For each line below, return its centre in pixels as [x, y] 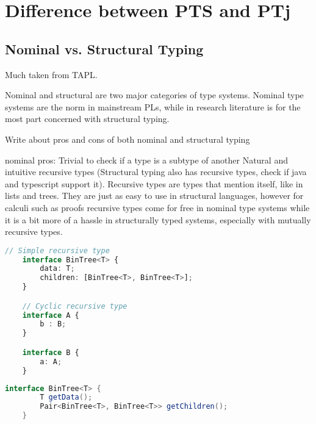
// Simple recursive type [57, 250]
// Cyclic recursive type [75, 306]
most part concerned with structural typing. [87, 119]
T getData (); [66, 397]
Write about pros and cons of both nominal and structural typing [127, 139]
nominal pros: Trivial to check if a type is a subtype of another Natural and [146, 160]
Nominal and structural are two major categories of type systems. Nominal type [154, 95]
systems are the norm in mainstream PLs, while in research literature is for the [153, 106]
